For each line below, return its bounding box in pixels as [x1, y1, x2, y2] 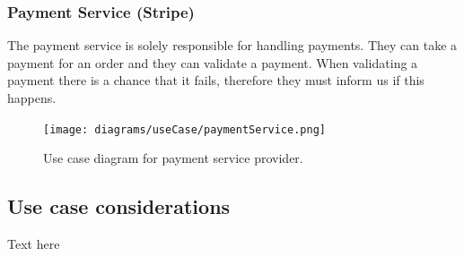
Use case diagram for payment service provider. [43, 149, 303, 167]
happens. [7, 89, 57, 107]
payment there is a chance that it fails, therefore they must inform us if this [7, 71, 425, 90]
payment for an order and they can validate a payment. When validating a [7, 53, 418, 72]
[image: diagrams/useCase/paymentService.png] [43, 123, 326, 136]
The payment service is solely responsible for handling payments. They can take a [7, 36, 458, 55]
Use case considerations [7, 192, 231, 220]
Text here [7, 235, 60, 253]
